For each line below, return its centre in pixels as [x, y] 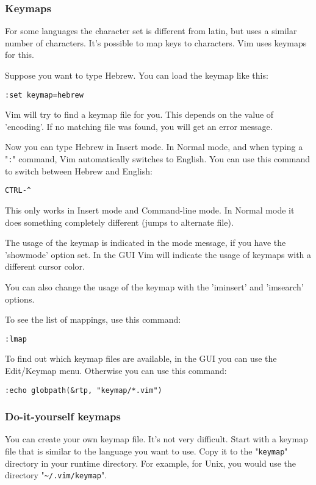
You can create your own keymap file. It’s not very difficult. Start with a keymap [156, 439]
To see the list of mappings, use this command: [93, 319]
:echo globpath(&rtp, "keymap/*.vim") [84, 390]
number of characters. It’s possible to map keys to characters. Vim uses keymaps [156, 42]
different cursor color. [45, 266]
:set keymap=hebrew [44, 95]
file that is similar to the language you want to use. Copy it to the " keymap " [146, 451]
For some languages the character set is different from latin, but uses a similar [151, 31]
